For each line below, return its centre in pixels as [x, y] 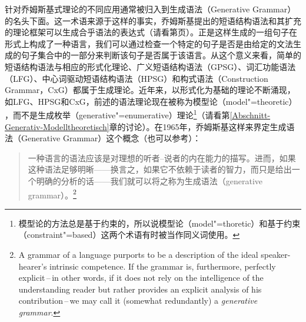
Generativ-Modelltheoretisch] [57, 126]
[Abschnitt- [250, 115]
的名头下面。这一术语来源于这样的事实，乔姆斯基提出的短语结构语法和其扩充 [153, 20]
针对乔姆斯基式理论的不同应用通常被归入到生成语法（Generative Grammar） [150, 9]
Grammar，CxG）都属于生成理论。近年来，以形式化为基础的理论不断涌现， [150, 90]
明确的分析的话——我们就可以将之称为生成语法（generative [149, 180]
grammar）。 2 [52, 194]
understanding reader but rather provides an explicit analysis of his [140, 289]
